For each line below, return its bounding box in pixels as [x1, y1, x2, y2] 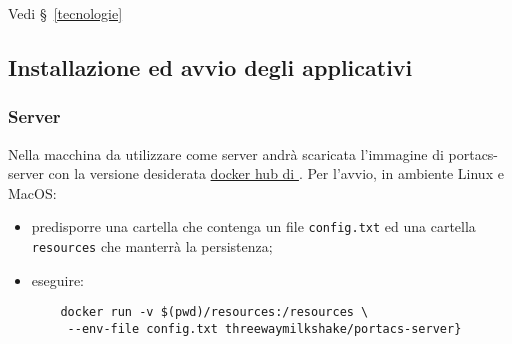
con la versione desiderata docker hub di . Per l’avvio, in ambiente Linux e [48, 163, 504, 184]
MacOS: [8, 182, 57, 203]
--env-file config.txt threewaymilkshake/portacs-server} [67, 321, 462, 336]
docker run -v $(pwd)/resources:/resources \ [60, 305, 369, 320]
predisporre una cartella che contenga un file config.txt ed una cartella [31, 216, 476, 237]
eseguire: [31, 269, 85, 290]
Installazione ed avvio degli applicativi [8, 51, 413, 82]
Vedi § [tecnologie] [8, 3, 123, 23]
